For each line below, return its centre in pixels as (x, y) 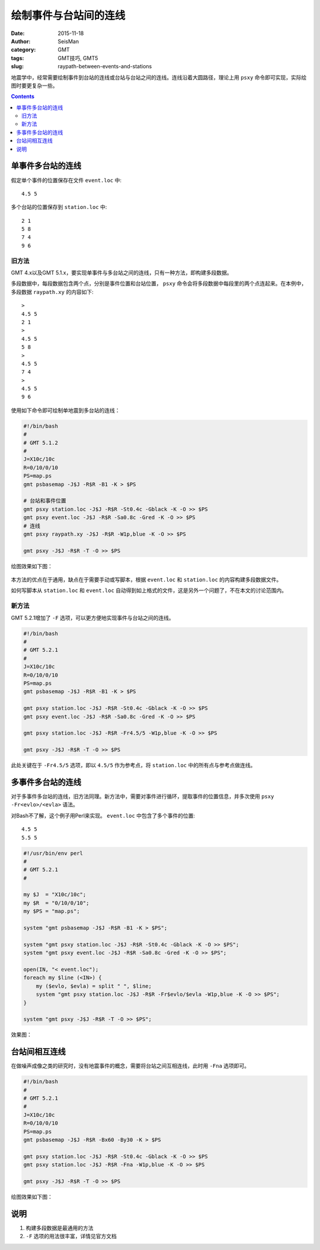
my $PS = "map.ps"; (52, 911)
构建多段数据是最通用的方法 (60, 1228)
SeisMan (68, 41)
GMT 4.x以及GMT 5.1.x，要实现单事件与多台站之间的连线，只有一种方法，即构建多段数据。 (121, 273)
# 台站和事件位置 (45, 501)
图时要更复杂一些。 (34, 86)
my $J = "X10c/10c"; (55, 895)
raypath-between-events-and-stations (105, 67)
